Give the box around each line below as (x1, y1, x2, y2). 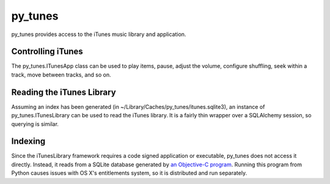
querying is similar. (11, 120, 59, 128)
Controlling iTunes (11, 46, 84, 57)
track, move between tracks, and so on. (11, 71, 111, 78)
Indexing (11, 136, 46, 147)
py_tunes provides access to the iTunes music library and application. (11, 31, 186, 38)
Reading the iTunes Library (11, 87, 116, 97)
